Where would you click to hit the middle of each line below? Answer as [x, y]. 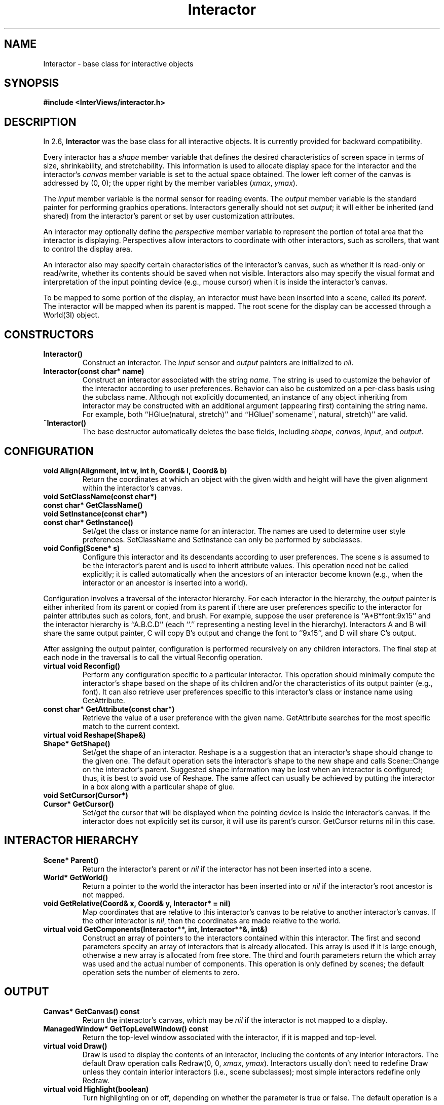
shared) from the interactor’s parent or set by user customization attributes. [169, 216]
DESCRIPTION [40, 122]
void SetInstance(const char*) [95, 513]
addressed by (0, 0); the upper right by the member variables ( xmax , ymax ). [170, 183]
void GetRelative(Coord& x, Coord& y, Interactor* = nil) [137, 903]
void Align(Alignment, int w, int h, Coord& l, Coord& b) [135, 470]
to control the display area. [88, 249]
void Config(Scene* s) [82, 548]
